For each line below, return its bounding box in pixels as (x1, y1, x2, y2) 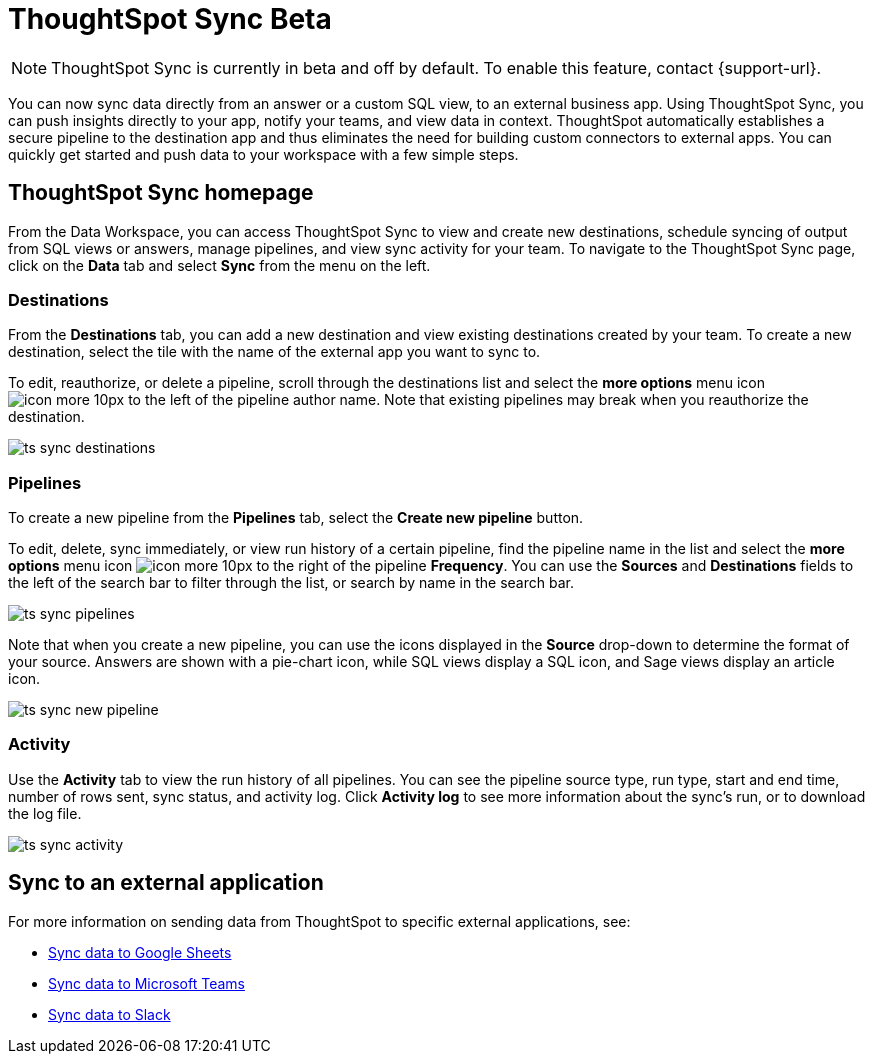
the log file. (8, 804, 82, 822)
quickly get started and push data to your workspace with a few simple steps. (8, 145, 519, 163)
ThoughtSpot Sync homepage (8, 180, 314, 206)
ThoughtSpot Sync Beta (8, 2, 332, 36)
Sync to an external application (8, 870, 324, 896)
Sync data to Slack (48, 1005, 171, 1023)
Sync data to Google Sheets (48, 943, 232, 961)
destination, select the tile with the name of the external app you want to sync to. (8, 343, 541, 361)
